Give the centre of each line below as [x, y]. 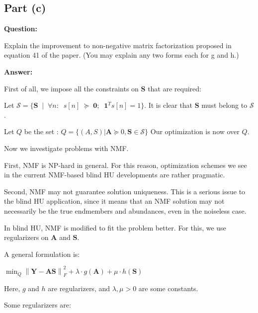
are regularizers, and [79, 288]
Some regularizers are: [38, 305]
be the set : [41, 131]
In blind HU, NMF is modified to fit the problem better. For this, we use [115, 227]
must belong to [224, 105]
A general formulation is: [42, 254]
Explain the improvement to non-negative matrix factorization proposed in [118, 45]
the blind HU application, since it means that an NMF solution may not [114, 201]
